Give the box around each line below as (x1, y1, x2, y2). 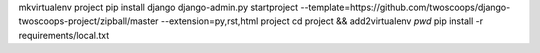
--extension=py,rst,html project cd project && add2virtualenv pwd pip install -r (160, 15, 484, 27)
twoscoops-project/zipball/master (18, 15, 159, 27)
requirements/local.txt (18, 29, 110, 41)
